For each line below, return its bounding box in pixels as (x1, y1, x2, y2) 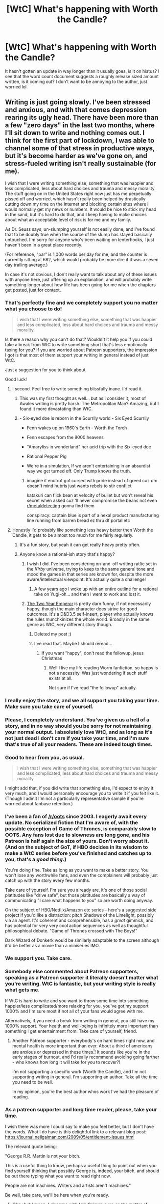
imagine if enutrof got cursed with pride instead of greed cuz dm (26, 478, 158, 484)
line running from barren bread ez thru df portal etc (26, 518, 130, 523)
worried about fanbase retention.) (5, 801, 73, 807)
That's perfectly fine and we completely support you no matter (5, 299, 158, 306)
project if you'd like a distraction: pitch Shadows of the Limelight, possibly (5, 912, 154, 918)
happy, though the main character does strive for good (26, 606, 137, 612)
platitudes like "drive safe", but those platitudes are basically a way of (5, 892, 145, 898)
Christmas (41, 656, 62, 661)
